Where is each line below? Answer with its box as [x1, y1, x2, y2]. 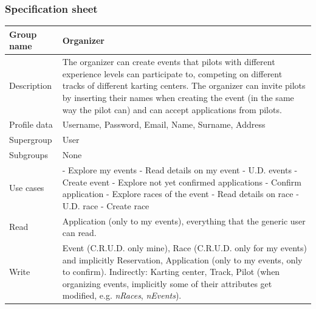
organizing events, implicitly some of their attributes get [62, 277, 272, 290]
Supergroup [9, 133, 52, 146]
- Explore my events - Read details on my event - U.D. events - [62, 163, 298, 176]
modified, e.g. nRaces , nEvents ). [62, 289, 182, 302]
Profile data [9, 118, 53, 131]
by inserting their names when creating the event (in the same [62, 91, 294, 103]
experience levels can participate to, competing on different [62, 67, 283, 80]
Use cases [9, 181, 44, 194]
